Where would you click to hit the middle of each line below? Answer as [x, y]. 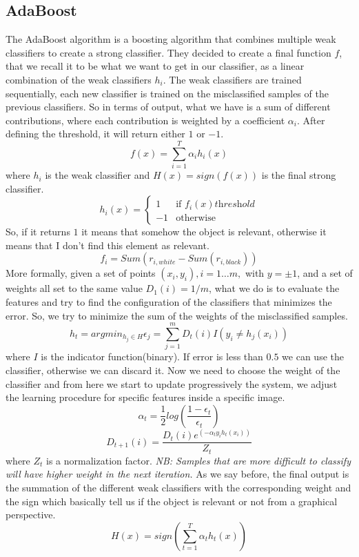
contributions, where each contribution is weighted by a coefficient [145, 120]
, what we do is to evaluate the [274, 288]
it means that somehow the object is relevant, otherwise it [204, 232]
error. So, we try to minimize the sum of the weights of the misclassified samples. [177, 315]
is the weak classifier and [98, 175]
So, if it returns [38, 232]
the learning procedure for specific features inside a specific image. [145, 397]
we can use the [313, 356]
